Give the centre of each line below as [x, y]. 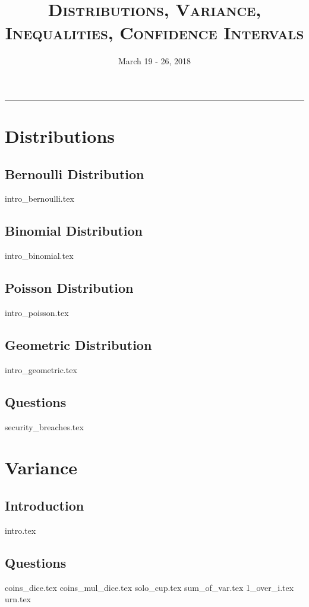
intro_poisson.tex [37, 313]
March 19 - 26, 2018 [154, 61]
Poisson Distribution [69, 288]
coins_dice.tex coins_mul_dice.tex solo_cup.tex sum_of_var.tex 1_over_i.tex [149, 587]
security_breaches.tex [44, 426]
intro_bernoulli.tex [40, 198]
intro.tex [21, 530]
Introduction [45, 506]
